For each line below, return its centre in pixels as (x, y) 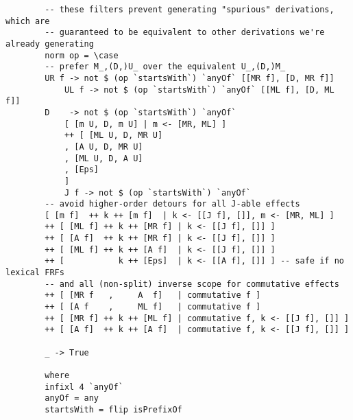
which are (28, 21)
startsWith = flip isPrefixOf (113, 409)
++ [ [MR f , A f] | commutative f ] (153, 295)
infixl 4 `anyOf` (84, 387)
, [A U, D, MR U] (104, 147)
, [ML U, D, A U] (104, 158)
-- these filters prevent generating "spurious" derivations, (190, 10)
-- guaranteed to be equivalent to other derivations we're (185, 33)
